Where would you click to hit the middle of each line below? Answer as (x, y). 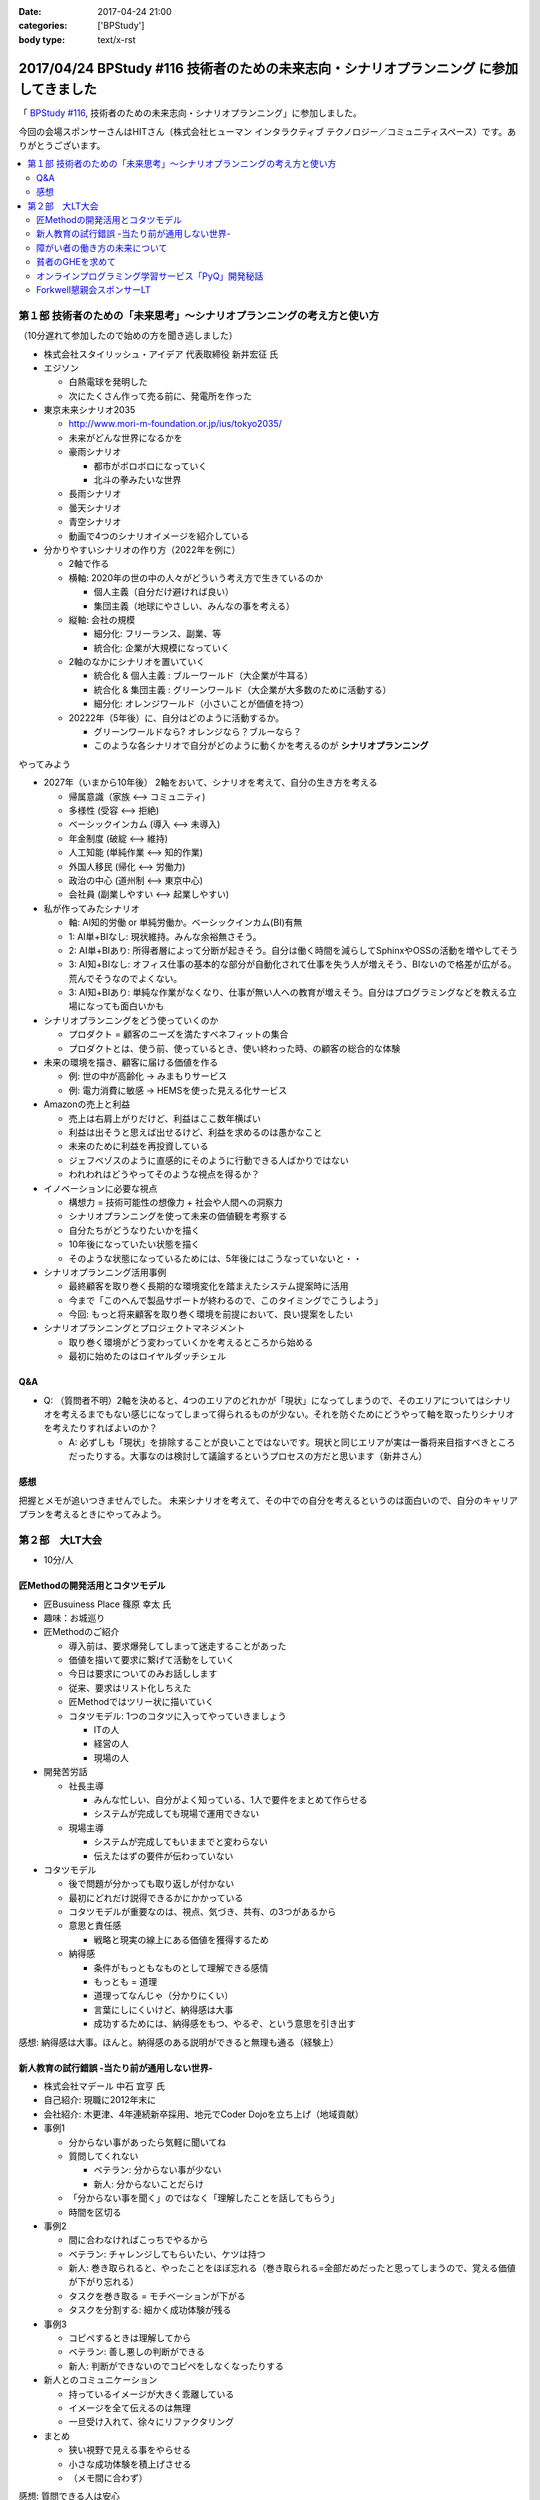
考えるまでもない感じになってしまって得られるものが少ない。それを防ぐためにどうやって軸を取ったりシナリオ (287, 1414)
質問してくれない (103, 2156)
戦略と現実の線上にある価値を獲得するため (181, 1939)
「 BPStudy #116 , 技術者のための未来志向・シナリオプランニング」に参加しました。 (190, 113)
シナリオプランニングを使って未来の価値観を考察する (178, 1216)
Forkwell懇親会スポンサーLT (94, 289)
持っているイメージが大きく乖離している (151, 2394)
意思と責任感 (95, 1926)
